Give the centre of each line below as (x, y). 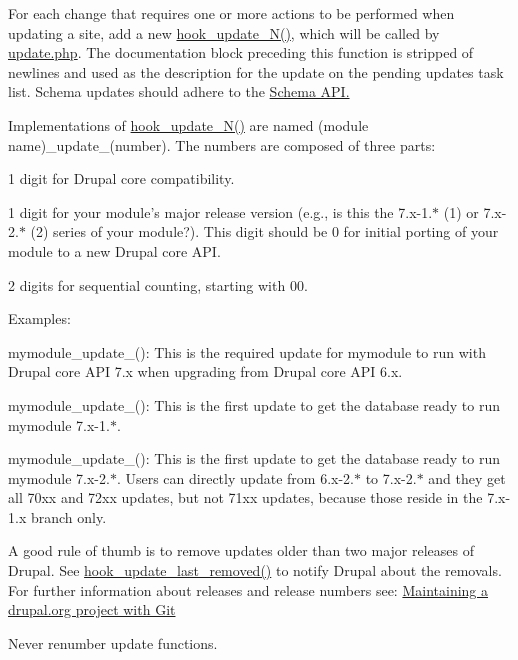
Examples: (39, 318)
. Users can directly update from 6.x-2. (235, 477)
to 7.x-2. (391, 477)
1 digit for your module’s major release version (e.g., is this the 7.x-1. (220, 211)
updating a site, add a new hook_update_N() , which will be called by (224, 32)
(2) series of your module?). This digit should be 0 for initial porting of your (264, 231)
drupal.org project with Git (92, 609)
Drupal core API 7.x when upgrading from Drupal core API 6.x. (205, 371)
